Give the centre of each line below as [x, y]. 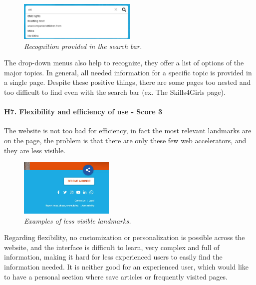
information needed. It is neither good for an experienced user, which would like [126, 267]
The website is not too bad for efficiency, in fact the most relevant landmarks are [128, 131]
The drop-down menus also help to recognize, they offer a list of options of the [124, 63]
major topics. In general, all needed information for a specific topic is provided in [128, 72]
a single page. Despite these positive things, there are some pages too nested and [128, 82]
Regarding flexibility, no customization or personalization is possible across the [125, 237]
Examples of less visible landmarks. [78, 220]
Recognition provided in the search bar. [83, 46]
